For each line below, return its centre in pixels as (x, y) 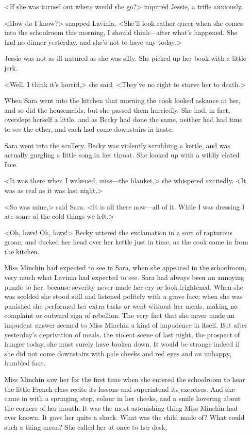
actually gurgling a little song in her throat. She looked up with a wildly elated (122, 155)
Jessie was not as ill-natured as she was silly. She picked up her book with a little (125, 58)
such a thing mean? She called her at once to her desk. (86, 426)
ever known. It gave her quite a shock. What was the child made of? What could (125, 417)
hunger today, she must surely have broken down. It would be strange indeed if (122, 344)
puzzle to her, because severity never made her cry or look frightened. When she (124, 287)
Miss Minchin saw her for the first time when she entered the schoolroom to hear (125, 379)
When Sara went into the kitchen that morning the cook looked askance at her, (123, 100)
